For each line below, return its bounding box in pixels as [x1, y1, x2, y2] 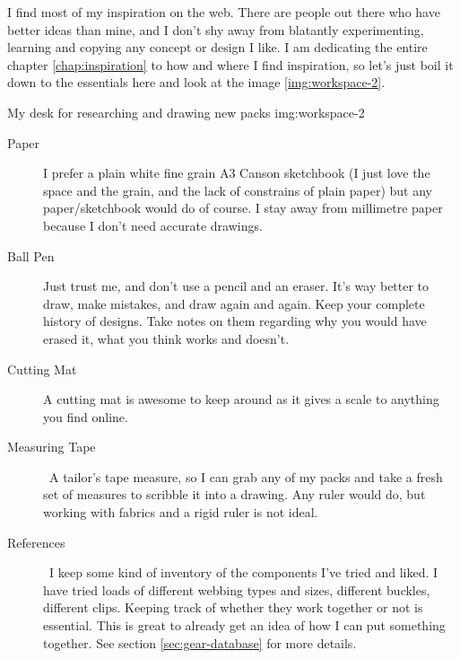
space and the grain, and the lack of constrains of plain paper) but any [43, 180, 432, 199]
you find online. [43, 407, 128, 426]
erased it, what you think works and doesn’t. [43, 329, 290, 347]
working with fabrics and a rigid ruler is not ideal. [43, 503, 318, 522]
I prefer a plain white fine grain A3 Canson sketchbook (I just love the [43, 163, 430, 182]
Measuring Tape [7, 437, 96, 456]
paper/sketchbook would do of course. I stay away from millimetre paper [43, 198, 443, 217]
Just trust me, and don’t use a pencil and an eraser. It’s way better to [43, 277, 430, 295]
